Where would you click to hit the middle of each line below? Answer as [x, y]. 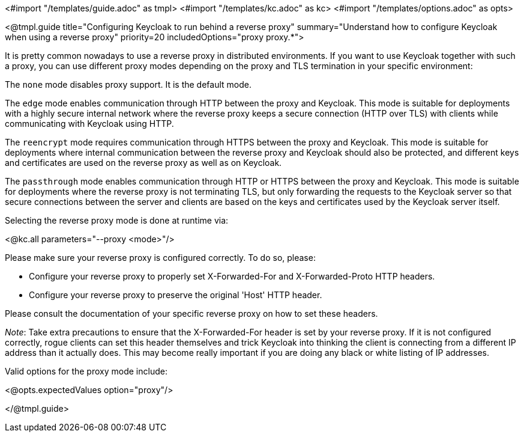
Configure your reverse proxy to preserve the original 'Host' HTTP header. [176, 295]
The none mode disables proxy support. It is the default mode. [128, 84]
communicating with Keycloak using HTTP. [89, 124]
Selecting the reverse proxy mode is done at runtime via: [117, 220]
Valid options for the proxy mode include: [86, 371]
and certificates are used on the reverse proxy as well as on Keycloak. [143, 163]
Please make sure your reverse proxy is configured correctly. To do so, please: [160, 258]
